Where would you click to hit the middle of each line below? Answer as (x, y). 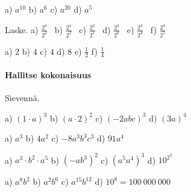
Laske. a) (22, 29)
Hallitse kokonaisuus (48, 74)
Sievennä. (22, 98)
